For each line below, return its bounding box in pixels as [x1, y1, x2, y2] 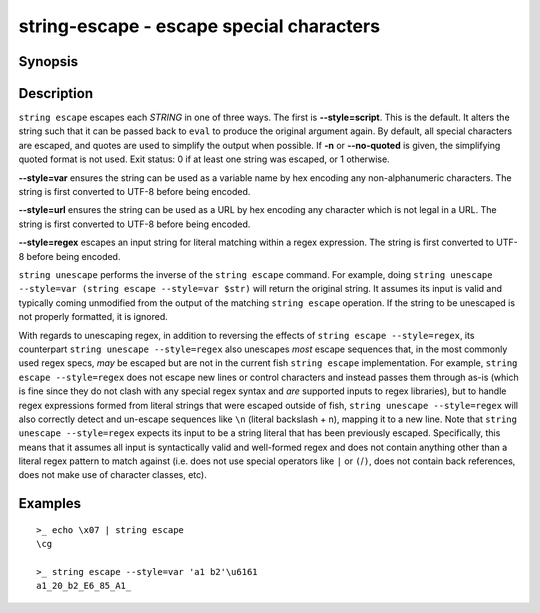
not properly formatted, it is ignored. [18, 311, 169, 323]
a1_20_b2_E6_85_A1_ [36, 580, 132, 592]
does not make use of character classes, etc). [18, 469, 207, 481]
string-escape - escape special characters [18, 15, 380, 37]
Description [18, 85, 94, 102]
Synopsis [18, 53, 79, 70]
